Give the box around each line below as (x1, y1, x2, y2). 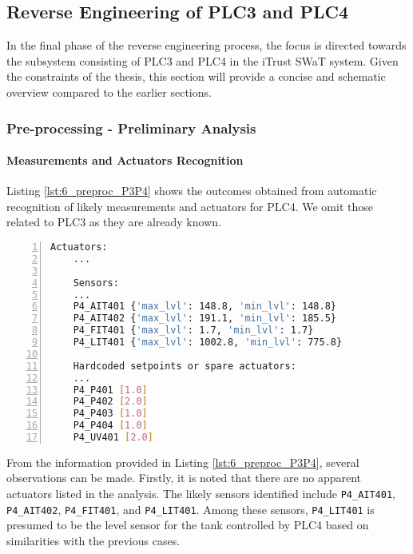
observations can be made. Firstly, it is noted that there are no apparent (6, 469, 362, 486)
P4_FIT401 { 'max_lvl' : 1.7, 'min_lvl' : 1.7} (73, 325, 314, 337)
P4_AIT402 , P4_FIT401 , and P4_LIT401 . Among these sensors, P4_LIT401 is (6, 500, 375, 517)
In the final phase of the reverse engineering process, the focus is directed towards (6, 37, 407, 54)
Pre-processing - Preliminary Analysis (6, 118, 256, 138)
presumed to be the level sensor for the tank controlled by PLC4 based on (6, 516, 369, 533)
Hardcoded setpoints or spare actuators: (73, 360, 296, 372)
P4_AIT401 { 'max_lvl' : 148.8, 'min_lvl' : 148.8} (73, 301, 336, 313)
